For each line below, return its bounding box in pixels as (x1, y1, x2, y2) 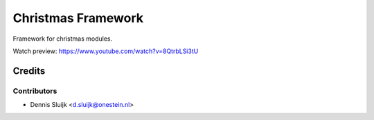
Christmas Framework (12, 10, 143, 26)
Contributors (12, 86, 57, 96)
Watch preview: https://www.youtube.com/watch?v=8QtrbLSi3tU (12, 47, 199, 55)
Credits (12, 65, 46, 77)
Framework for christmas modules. (12, 34, 113, 43)
